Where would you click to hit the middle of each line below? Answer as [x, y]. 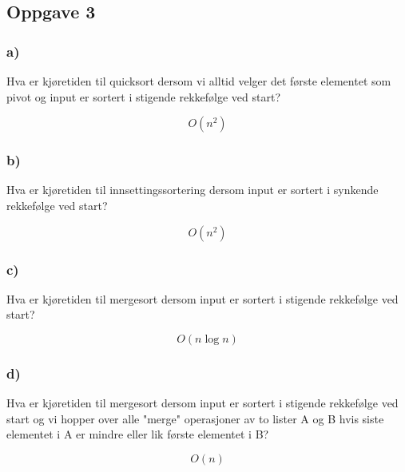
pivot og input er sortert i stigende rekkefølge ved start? [144, 96]
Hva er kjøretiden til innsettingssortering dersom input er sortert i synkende [193, 190]
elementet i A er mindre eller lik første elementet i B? [138, 434]
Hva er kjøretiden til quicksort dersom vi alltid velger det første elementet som [199, 81]
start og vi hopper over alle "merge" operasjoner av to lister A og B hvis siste [195, 418]
